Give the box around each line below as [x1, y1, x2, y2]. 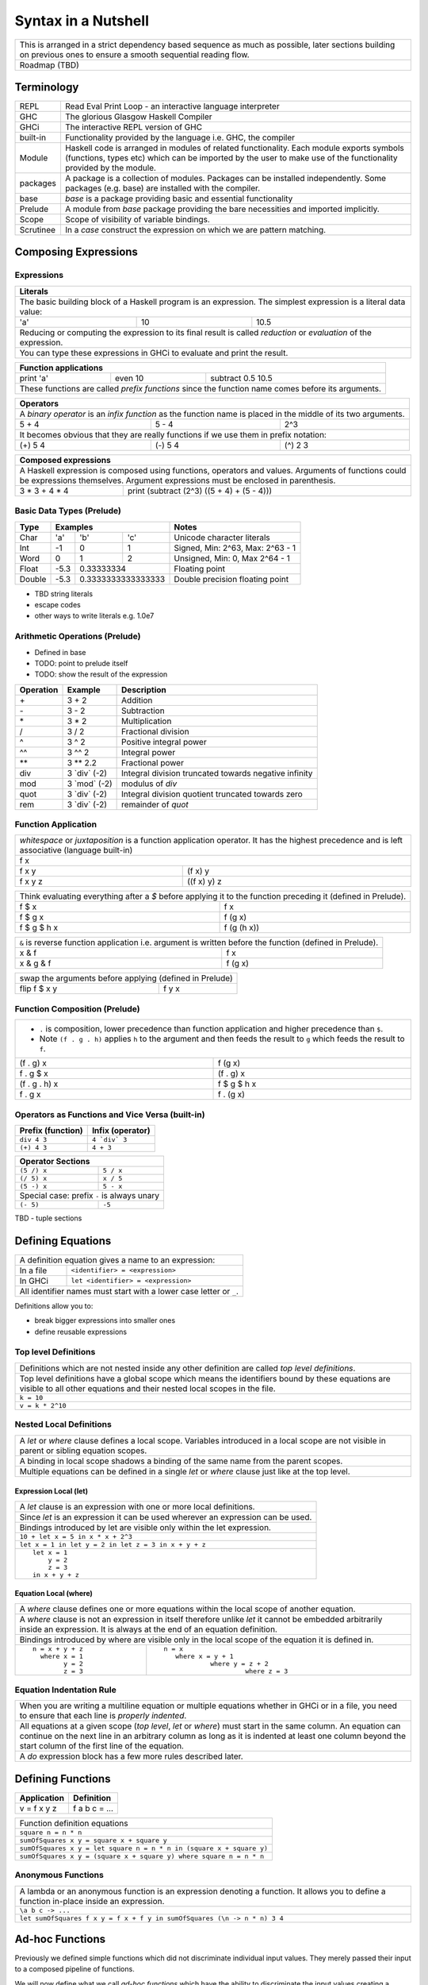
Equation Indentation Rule [14, 1684, 117, 1695]
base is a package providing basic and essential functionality [64, 193, 293, 204]
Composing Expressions [14, 245, 139, 259]
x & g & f [19, 958, 52, 969]
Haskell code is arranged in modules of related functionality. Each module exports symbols [64, 143, 404, 154]
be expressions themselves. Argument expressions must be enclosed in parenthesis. [19, 475, 336, 486]
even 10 [115, 372, 144, 384]
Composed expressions [19, 454, 111, 465]
